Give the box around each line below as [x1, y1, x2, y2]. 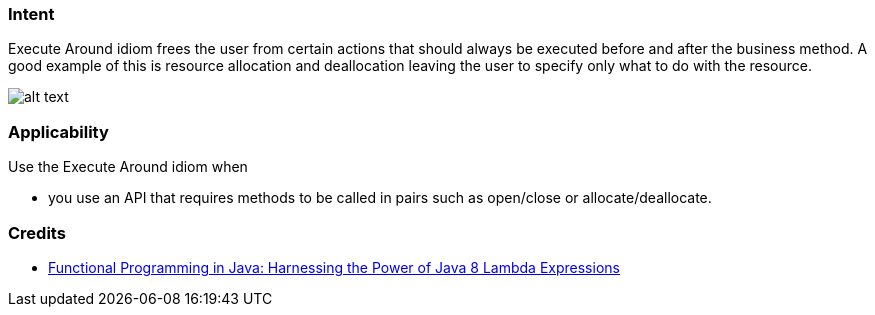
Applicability [8, 121, 109, 142]
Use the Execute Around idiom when [8, 158, 248, 176]
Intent [8, 4, 55, 24]
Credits [8, 222, 66, 243]
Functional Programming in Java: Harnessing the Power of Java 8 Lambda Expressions [48, 258, 620, 276]
